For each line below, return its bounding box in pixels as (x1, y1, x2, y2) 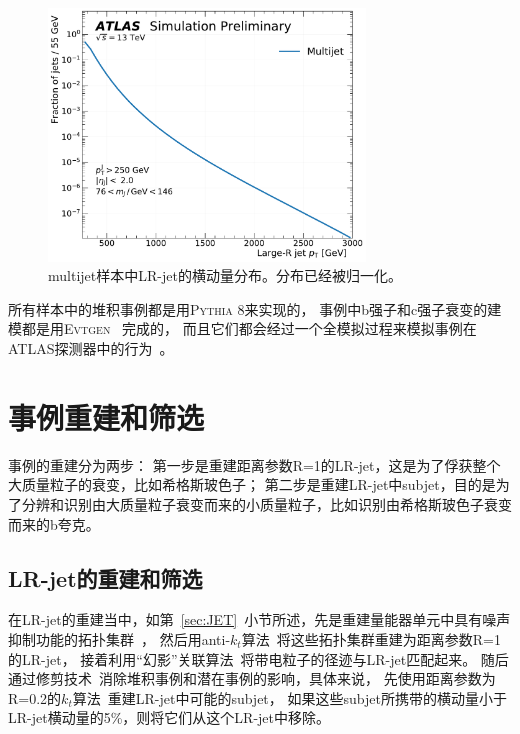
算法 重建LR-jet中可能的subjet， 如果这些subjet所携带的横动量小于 (72, 687, 507, 708)
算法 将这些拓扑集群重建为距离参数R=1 (241, 628, 501, 649)
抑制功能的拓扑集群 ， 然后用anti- (8, 628, 231, 649)
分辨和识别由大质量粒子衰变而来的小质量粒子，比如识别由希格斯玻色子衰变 (21, 493, 512, 514)
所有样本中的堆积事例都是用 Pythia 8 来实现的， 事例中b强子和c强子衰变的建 (8, 298, 502, 319)
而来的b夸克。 (8, 513, 100, 534)
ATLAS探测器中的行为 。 (8, 338, 174, 359)
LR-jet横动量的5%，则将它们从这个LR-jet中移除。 (8, 707, 330, 728)
